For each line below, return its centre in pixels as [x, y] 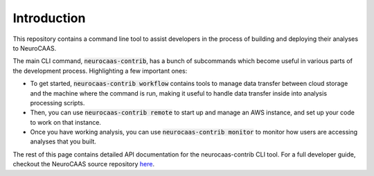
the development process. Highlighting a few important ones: [100, 71]
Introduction [49, 18]
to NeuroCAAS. [35, 48]
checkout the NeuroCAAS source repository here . [84, 164]
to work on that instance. [66, 122]
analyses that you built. [63, 141]
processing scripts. [57, 103]
